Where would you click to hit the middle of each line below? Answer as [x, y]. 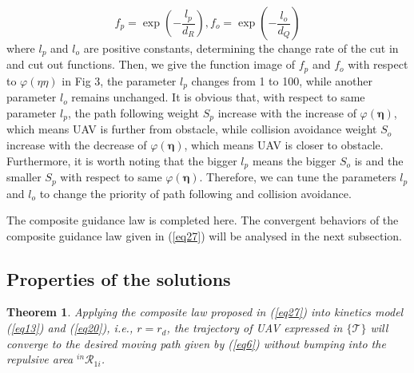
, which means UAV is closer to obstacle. [284, 145]
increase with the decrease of [77, 145]
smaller [24, 177]
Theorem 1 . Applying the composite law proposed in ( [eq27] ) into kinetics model [205, 312]
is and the [379, 160]
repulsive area [40, 359]
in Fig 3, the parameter [119, 80]
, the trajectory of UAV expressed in [255, 328]
